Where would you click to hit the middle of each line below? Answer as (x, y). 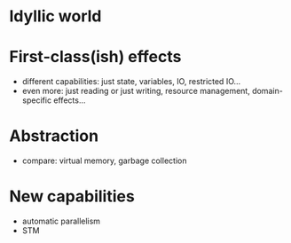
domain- (267, 91)
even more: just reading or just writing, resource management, (136, 91)
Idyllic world (55, 16)
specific (36, 100)
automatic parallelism (61, 221)
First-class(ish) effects (95, 57)
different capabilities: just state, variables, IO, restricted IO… (131, 82)
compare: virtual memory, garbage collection (104, 161)
